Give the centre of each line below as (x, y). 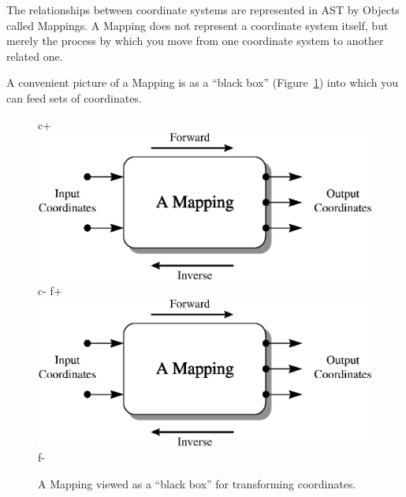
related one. (35, 56)
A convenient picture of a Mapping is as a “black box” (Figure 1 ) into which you (203, 82)
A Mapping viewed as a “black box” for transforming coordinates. (197, 484)
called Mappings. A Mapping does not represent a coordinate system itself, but (197, 25)
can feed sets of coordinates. (74, 97)
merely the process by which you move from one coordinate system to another (195, 41)
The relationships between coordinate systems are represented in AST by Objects (203, 9)
